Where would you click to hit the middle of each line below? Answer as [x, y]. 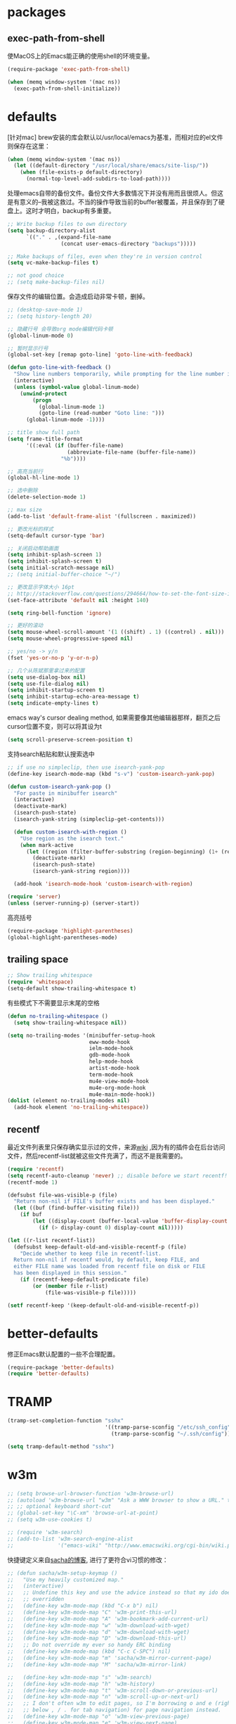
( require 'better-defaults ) [48, 1374]
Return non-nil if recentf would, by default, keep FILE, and [106, 1260]
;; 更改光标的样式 [31, 529]
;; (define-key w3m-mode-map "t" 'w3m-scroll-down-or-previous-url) [113, 1690]
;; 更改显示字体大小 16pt [41, 587]
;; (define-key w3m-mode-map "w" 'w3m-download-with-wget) [99, 1626]
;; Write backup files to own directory [67, 224]
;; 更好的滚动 [25, 626]
